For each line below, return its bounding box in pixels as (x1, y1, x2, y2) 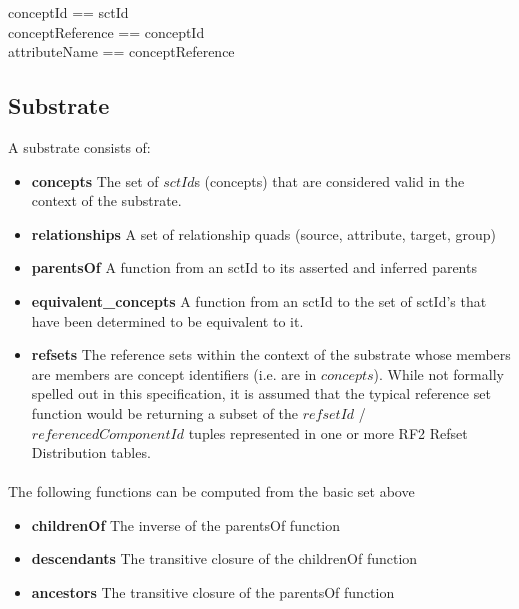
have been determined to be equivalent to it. (31, 310, 304, 331)
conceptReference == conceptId (8, 21, 205, 42)
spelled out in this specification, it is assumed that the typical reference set (31, 383, 491, 404)
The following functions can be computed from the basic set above (8, 481, 415, 502)
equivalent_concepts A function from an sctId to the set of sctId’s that (31, 290, 487, 311)
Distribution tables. (31, 442, 151, 463)
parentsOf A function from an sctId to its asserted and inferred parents (31, 257, 477, 278)
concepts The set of (31, 170, 159, 191)
